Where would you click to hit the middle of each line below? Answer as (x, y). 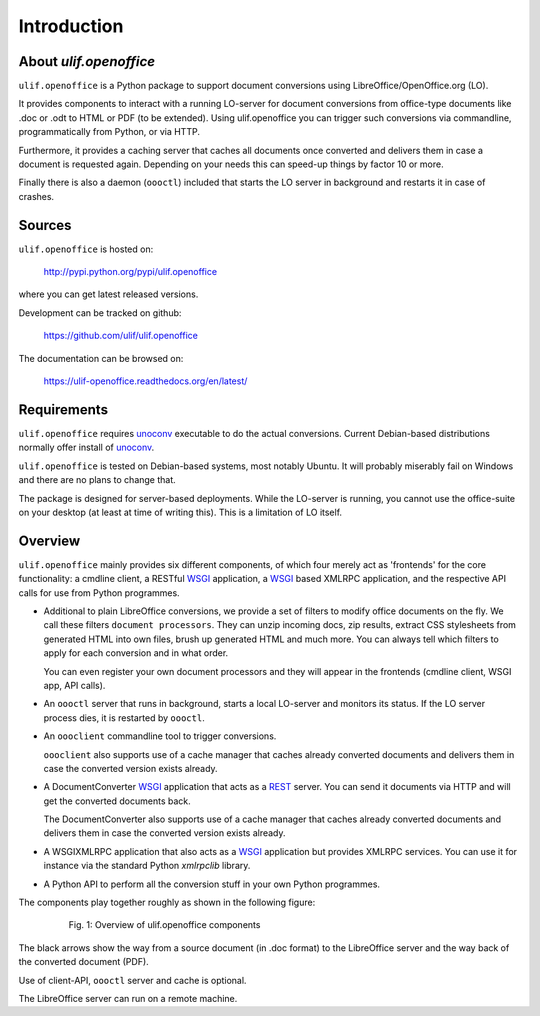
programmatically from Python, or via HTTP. (109, 132)
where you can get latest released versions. (108, 294)
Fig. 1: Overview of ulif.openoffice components (164, 925)
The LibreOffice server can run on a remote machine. (128, 998)
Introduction (71, 26)
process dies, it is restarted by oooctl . (124, 717)
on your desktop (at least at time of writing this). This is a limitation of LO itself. (180, 512)
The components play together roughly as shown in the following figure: (167, 902)
